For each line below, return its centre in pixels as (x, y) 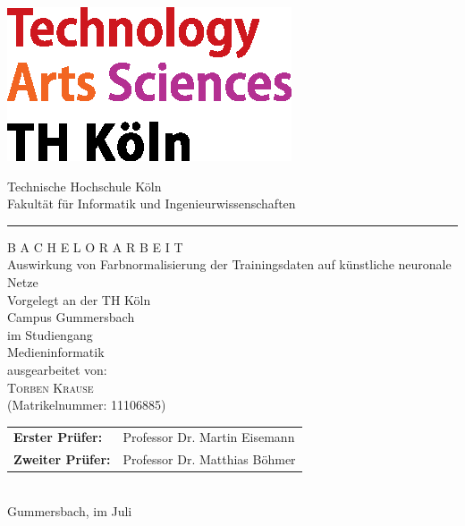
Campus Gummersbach (71, 317)
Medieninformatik (56, 352)
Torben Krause (51, 387)
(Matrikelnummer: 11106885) (87, 405)
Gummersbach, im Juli (70, 511)
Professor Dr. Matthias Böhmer (209, 459)
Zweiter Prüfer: (62, 459)
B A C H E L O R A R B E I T (95, 246)
